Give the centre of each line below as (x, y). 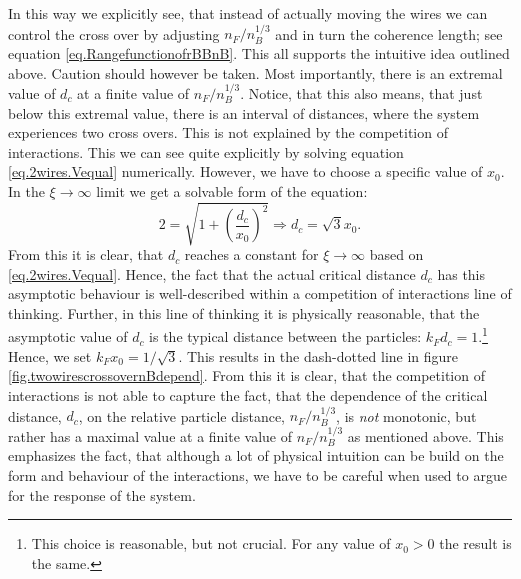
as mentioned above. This (425, 435)
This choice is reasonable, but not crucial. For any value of (211, 543)
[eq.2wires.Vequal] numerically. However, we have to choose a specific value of (245, 171)
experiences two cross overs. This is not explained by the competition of (228, 132)
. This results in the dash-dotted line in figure (318, 355)
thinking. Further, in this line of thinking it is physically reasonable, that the (244, 312)
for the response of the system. (102, 494)
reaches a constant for (251, 254)
